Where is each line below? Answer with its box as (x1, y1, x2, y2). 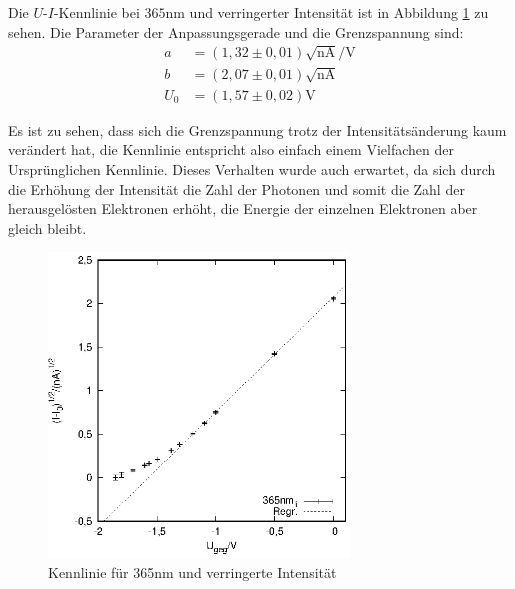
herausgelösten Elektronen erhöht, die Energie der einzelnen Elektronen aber (8, 198, 478, 219)
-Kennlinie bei (53, 2, 140, 22)
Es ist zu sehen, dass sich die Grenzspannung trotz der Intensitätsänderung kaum (8, 119, 507, 140)
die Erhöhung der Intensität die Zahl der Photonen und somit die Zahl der (8, 178, 465, 199)
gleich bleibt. (8, 217, 87, 238)
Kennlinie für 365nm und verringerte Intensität (48, 561, 337, 582)
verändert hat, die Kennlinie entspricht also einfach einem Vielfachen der (8, 139, 454, 160)
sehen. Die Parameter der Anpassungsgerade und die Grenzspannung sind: (8, 21, 464, 42)
